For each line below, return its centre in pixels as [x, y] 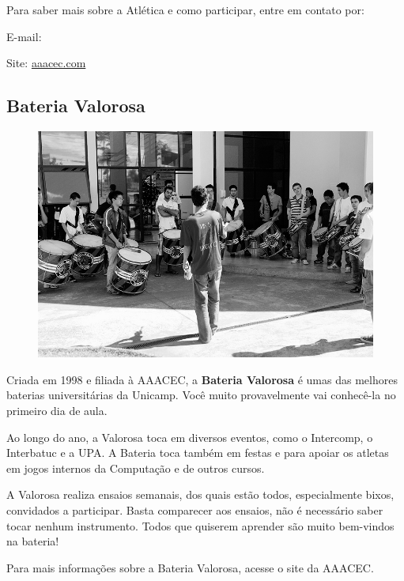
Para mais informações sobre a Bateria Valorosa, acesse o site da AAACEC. [190, 567]
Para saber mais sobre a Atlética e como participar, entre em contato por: [185, 9]
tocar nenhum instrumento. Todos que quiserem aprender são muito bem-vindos [200, 525]
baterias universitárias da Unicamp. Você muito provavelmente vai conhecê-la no [201, 395]
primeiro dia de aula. [57, 410]
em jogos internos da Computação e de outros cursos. [136, 468]
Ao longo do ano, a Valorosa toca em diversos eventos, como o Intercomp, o [190, 437]
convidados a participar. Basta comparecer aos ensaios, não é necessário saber [195, 509]
